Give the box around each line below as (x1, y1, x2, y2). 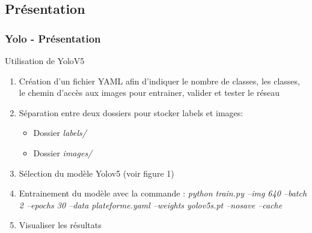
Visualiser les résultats (19, 219, 102, 231)
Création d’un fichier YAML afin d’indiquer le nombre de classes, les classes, (19, 74, 300, 87)
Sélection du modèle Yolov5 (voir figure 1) (19, 167, 174, 179)
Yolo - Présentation (5, 31, 101, 46)
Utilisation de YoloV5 (5, 55, 85, 66)
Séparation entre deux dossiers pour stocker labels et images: (19, 106, 243, 119)
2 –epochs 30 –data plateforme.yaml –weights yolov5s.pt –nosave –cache (19, 198, 283, 211)
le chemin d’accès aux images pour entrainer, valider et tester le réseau (19, 86, 280, 99)
